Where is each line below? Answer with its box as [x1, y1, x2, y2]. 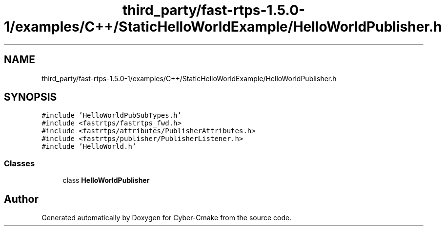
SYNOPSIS [4, 91, 57, 104]
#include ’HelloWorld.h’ [41, 142, 137, 151]
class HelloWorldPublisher [62, 176, 150, 185]
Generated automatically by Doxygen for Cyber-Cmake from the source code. [41, 213, 292, 222]
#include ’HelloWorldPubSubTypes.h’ [41, 111, 182, 120]
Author [4, 193, 39, 205]
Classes [4, 158, 35, 168]
